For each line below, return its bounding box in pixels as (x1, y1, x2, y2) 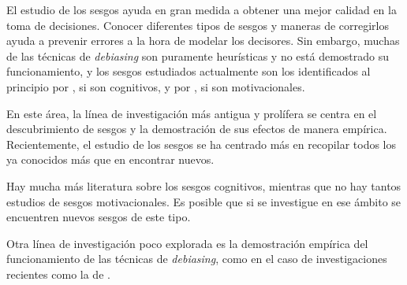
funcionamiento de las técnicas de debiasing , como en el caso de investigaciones (6, 250, 387, 267)
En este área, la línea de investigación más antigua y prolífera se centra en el (6, 105, 377, 121)
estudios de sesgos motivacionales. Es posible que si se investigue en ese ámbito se (6, 193, 401, 209)
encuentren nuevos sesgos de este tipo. (6, 209, 191, 225)
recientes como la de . (6, 265, 110, 282)
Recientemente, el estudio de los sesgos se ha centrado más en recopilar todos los (6, 135, 397, 152)
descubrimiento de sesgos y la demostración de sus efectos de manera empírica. (6, 120, 387, 137)
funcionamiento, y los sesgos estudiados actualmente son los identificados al (6, 63, 371, 80)
